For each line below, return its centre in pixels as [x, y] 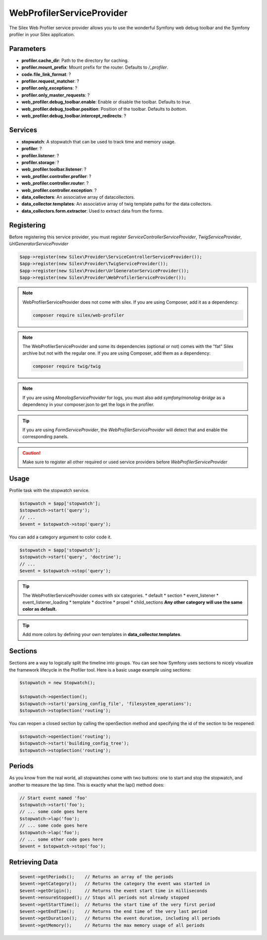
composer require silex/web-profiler [79, 315]
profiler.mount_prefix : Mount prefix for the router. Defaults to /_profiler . [95, 67]
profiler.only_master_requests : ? [56, 95]
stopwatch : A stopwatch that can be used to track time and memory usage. [99, 141]
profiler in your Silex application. [42, 34]
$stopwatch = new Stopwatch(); [58, 683]
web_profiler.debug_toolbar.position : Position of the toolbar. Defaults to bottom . [104, 109]
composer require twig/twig [67, 366]
